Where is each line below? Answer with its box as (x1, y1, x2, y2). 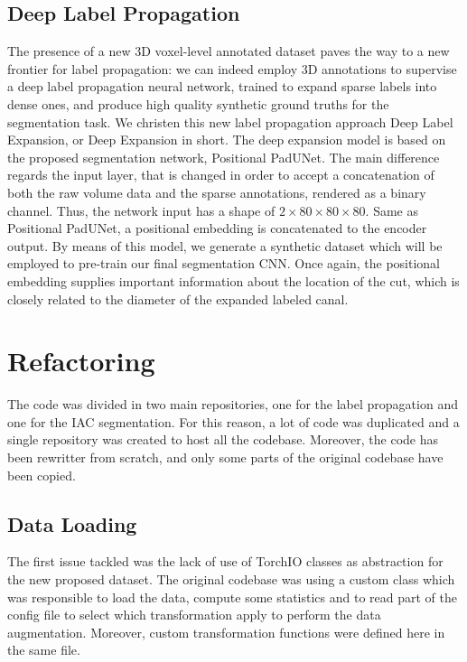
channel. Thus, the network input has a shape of (7, 200, 276, 219)
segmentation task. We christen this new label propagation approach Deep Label (7, 112, 453, 131)
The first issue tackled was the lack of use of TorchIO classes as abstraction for (7, 552, 444, 571)
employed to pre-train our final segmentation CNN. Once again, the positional (7, 254, 441, 273)
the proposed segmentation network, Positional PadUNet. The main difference (7, 147, 440, 166)
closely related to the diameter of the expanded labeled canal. (7, 289, 349, 308)
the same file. (7, 640, 80, 659)
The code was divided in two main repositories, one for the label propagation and (7, 395, 458, 414)
